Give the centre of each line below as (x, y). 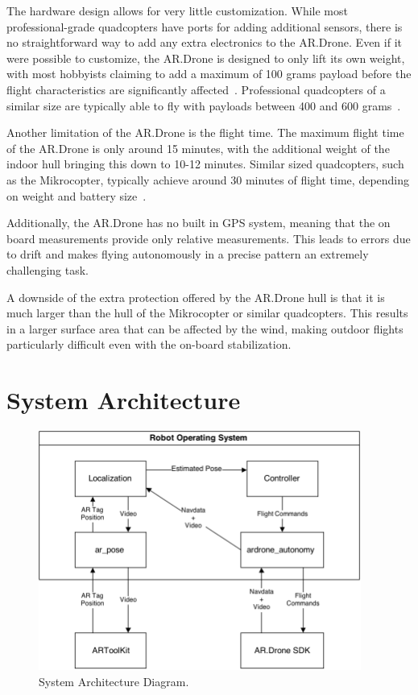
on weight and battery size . (77, 195)
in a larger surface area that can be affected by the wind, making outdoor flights (205, 328)
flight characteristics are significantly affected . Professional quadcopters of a (196, 89)
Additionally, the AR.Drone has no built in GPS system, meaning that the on (199, 223)
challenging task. (48, 269)
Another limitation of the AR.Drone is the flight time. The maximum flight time (205, 132)
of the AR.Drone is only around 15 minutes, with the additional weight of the (198, 148)
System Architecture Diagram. (114, 681)
